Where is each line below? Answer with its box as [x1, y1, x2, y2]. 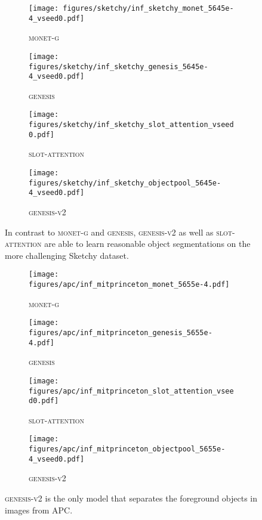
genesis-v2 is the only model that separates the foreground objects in [5, 491, 258, 504]
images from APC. [5, 503, 73, 516]
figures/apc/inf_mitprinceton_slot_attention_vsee [29, 386, 234, 395]
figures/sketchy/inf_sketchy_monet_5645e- [63, 4, 234, 13]
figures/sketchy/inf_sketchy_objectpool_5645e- [29, 178, 221, 187]
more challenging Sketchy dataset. [5, 249, 129, 261]
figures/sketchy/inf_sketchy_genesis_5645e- [29, 62, 208, 71]
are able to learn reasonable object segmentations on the [44, 237, 251, 250]
